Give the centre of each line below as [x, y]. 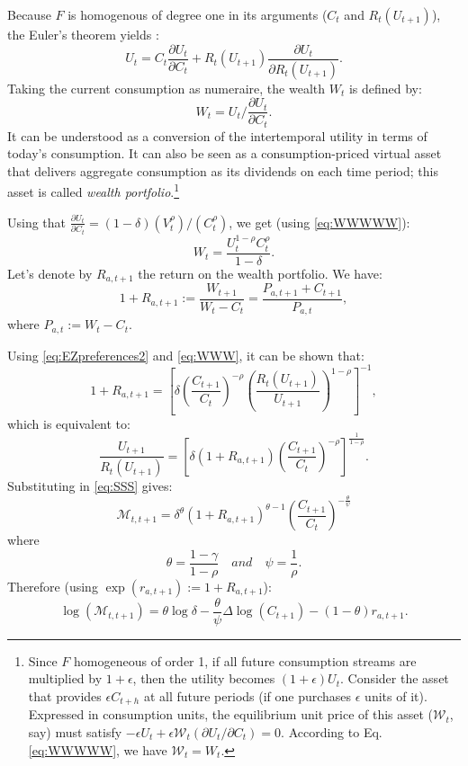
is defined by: [385, 88]
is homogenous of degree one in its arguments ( [198, 14]
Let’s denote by [50, 273]
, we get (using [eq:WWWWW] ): [319, 222]
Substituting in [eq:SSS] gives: [90, 486]
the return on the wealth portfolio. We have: [260, 273]
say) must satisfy [75, 732]
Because [29, 14]
